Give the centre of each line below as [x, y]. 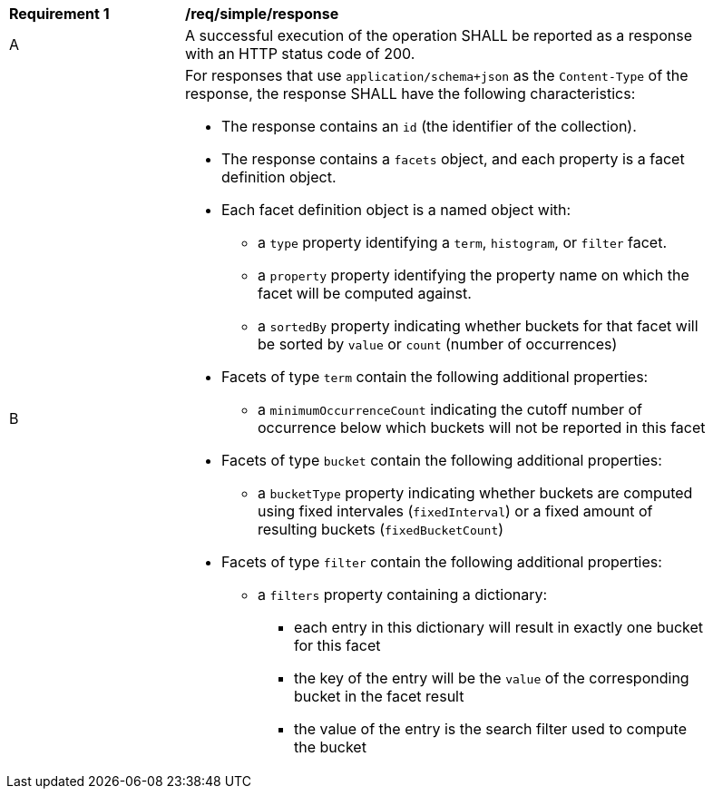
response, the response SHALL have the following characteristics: [410, 93]
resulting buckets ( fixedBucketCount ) [381, 529]
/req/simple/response [262, 14]
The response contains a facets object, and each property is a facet [453, 159]
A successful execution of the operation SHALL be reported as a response [439, 35]
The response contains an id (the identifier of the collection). [429, 126]
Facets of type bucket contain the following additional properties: [442, 460]
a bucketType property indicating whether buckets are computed [475, 493]
